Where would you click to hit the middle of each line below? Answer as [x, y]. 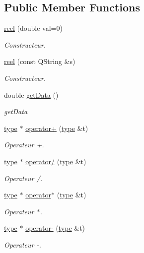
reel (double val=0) [33, 28]
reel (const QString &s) [40, 61]
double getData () [31, 95]
